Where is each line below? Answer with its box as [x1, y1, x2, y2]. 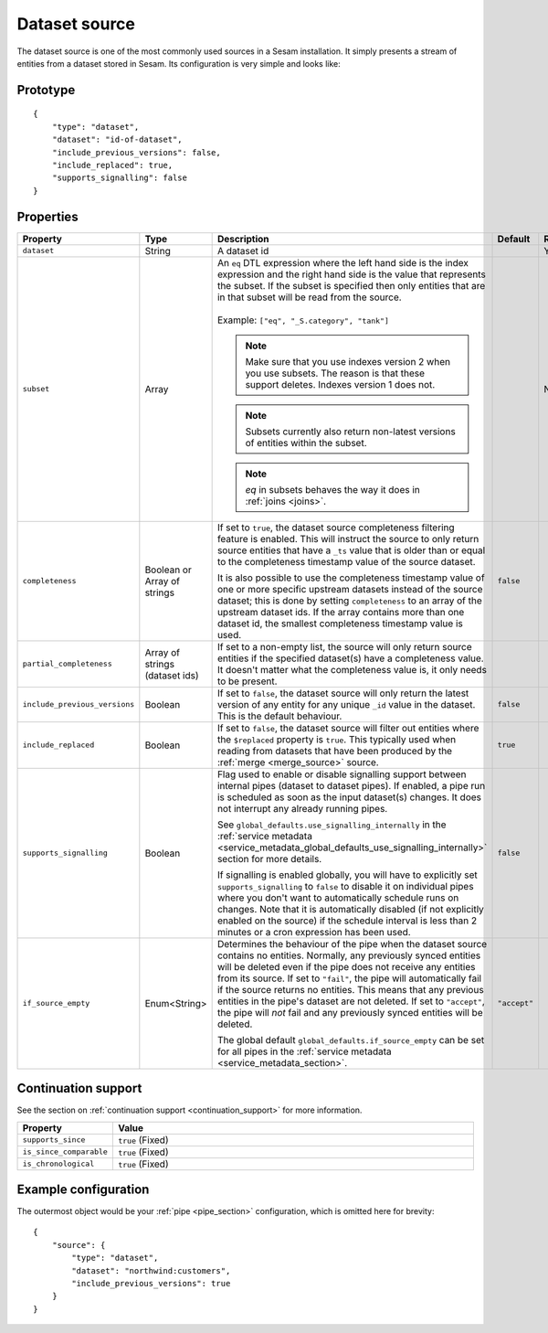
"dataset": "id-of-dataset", [51, 134, 183, 145]
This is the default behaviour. [216, 709, 342, 722]
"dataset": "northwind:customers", [71, 1265, 231, 1275]
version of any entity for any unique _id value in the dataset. [216, 698, 476, 710]
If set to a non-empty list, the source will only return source [216, 640, 472, 653]
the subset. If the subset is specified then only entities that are [216, 279, 486, 292]
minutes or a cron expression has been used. [216, 925, 411, 938]
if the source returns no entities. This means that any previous [216, 983, 484, 996]
